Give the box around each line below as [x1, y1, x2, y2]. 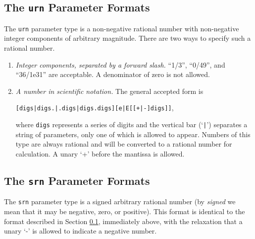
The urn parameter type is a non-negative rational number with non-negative [4, 23, 239, 33]
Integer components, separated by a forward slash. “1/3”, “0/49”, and [15, 59, 225, 70]
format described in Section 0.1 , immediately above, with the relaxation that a [4, 216, 243, 226]
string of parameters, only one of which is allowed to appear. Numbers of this [15, 129, 251, 139]
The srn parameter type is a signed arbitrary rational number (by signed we [4, 196, 236, 207]
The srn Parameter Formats [4, 172, 150, 188]
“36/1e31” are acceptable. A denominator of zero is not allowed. [15, 69, 210, 80]
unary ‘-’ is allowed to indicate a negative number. [4, 226, 157, 236]
